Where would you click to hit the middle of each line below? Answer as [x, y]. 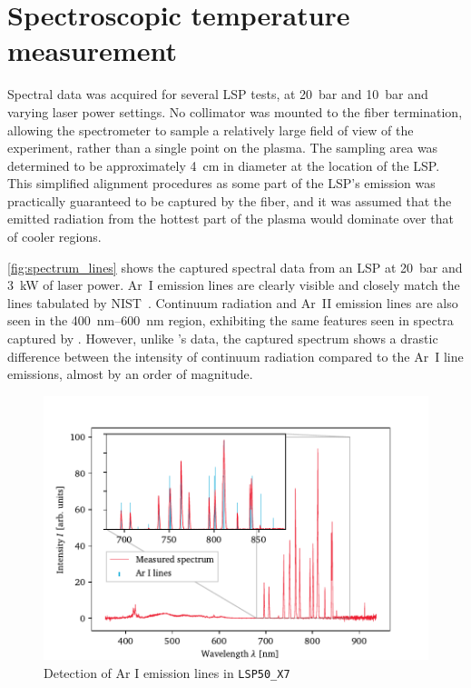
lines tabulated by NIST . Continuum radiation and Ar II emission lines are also [233, 302]
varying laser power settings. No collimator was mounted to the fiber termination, [235, 111]
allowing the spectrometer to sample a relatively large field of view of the [211, 130]
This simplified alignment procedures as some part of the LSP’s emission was [221, 183]
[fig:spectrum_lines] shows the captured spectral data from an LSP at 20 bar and [235, 267]
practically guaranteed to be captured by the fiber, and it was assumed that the [230, 200]
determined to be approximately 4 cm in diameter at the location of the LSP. [224, 165]
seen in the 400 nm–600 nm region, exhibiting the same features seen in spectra [231, 320]
